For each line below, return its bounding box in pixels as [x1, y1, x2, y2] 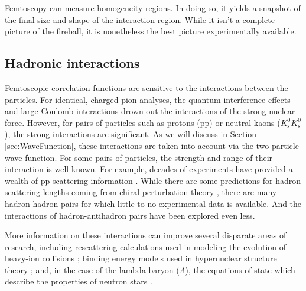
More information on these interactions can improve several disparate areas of [5, 229, 287, 241]
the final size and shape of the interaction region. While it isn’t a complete [5, 13, 275, 25]
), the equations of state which [185, 263, 295, 276]
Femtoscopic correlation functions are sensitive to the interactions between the [5, 81, 288, 93]
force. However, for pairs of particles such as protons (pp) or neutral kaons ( [5, 116, 281, 128]
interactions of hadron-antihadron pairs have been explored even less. [5, 209, 255, 221]
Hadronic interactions [5, 54, 140, 72]
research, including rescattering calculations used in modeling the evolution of [5, 240, 287, 253]
